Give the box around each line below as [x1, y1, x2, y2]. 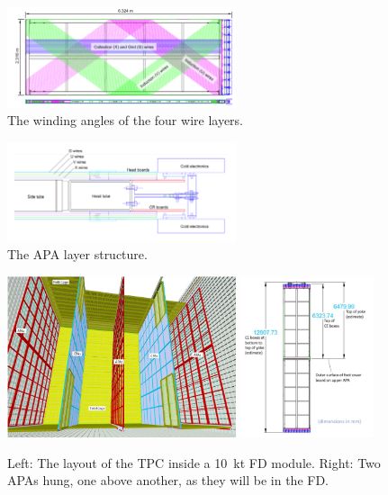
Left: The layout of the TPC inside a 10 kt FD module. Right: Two [7, 453, 381, 472]
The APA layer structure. [7, 245, 148, 264]
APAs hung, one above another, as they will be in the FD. [7, 471, 329, 490]
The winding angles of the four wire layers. [7, 111, 243, 130]
